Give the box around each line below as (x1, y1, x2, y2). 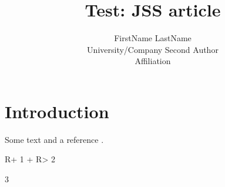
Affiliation (135, 55, 171, 67)
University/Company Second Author (87, 43, 219, 55)
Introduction (5, 99, 109, 123)
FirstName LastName (114, 32, 192, 44)
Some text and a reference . (5, 133, 104, 145)
